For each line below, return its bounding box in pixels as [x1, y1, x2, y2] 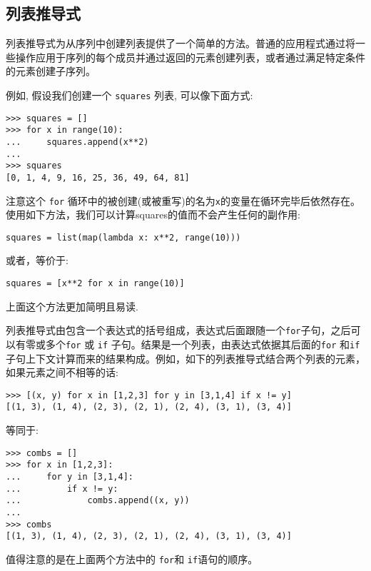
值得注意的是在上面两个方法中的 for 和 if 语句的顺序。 [6, 551, 258, 566]
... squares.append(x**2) [6, 136, 149, 147]
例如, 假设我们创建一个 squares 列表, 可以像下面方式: [6, 87, 253, 102]
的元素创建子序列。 [6, 64, 96, 79]
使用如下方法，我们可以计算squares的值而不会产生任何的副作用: [6, 207, 300, 222]
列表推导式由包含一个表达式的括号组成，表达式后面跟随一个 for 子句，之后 [6, 323, 351, 338]
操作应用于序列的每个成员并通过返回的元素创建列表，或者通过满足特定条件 [15, 49, 365, 64]
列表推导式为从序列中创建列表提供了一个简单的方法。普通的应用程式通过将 [6, 36, 355, 51]
